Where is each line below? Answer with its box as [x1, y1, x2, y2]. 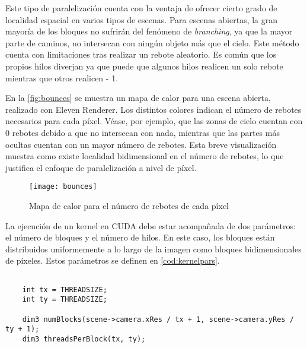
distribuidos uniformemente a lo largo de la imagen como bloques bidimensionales [5, 242, 302, 255]
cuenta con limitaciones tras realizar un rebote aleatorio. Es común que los [5, 48, 277, 61]
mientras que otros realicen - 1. [5, 71, 119, 84]
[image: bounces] [29, 182, 97, 191]
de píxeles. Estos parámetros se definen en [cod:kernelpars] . [5, 254, 220, 267]
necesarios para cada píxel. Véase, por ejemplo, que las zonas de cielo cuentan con [5, 115, 303, 127]
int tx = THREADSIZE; [22, 285, 107, 294]
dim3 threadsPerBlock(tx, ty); [22, 334, 146, 343]
